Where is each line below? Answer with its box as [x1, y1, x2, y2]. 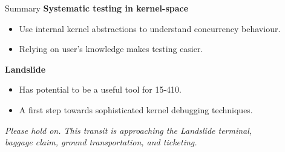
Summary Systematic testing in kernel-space [5, 2, 189, 14]
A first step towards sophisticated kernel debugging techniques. [19, 103, 253, 116]
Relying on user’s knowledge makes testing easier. [19, 42, 203, 55]
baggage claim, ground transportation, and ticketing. [5, 136, 197, 148]
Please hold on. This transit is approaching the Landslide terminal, [5, 124, 252, 136]
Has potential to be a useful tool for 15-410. [19, 83, 182, 96]
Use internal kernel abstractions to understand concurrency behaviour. [19, 22, 281, 35]
